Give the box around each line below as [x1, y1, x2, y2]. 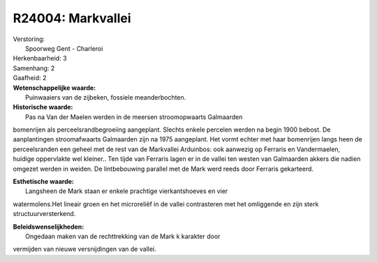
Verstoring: [13, 35, 45, 43]
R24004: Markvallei [13, 10, 132, 26]
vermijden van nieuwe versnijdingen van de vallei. [13, 245, 156, 254]
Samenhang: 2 [13, 63, 55, 72]
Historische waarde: [13, 103, 73, 111]
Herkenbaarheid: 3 [13, 54, 67, 63]
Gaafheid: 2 [13, 74, 47, 82]
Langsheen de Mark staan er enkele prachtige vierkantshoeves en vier [25, 187, 228, 195]
